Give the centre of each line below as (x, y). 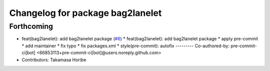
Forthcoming (31, 26)
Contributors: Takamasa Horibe (54, 60)
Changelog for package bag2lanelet (85, 13)
